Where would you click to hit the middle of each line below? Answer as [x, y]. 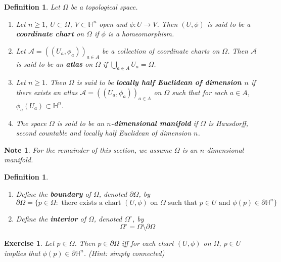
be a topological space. [104, 7]
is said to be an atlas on [54, 63]
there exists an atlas [47, 92]
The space [31, 123]
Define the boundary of [53, 193]
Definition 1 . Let [32, 7]
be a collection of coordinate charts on [161, 50]
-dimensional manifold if [154, 123]
